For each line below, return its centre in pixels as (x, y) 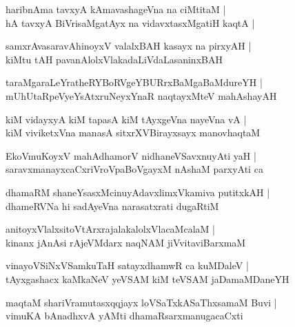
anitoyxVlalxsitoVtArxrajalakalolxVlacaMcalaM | (110, 229)
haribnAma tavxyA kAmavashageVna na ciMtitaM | (116, 9)
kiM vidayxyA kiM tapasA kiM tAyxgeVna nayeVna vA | (126, 119)
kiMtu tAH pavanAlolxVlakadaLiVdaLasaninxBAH (114, 59)
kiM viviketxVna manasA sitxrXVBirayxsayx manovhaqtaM (133, 133)
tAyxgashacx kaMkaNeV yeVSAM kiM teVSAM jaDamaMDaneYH (147, 278)
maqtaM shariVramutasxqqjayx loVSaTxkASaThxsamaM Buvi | (141, 302)
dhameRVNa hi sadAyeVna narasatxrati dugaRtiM (112, 205)
